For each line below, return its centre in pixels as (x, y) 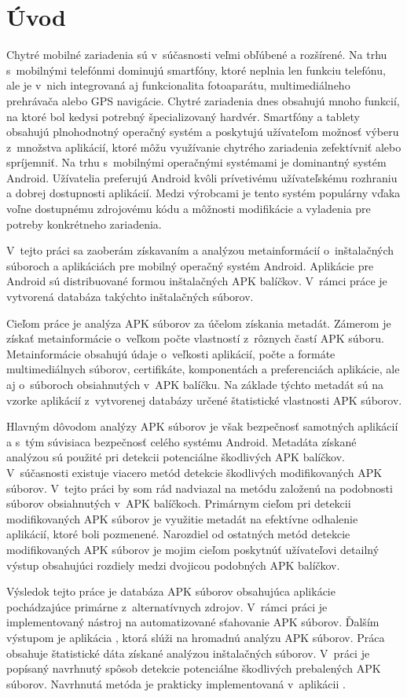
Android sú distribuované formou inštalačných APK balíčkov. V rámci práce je (197, 281)
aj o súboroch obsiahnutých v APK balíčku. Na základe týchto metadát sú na (195, 384)
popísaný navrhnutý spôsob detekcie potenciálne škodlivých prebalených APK (194, 668)
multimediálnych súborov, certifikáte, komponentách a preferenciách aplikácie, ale (203, 369)
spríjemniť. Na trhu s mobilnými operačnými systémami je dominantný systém (196, 162)
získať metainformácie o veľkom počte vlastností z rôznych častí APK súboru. (195, 338)
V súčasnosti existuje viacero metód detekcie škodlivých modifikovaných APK (194, 472)
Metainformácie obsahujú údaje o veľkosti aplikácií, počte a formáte (171, 353)
